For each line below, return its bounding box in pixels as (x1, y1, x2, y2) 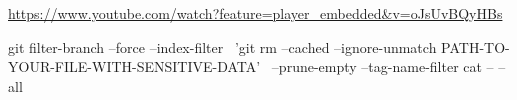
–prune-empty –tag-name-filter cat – (271, 56, 494, 77)
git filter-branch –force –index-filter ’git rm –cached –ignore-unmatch (8, 36, 437, 57)
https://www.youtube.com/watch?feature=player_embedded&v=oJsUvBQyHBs (8, 3, 503, 23)
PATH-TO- (441, 36, 510, 57)
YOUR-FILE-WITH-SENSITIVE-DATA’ (8, 56, 261, 77)
